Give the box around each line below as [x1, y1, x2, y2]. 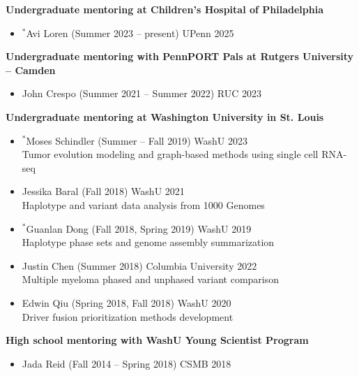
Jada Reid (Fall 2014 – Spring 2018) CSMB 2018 [22, 356, 231, 370]
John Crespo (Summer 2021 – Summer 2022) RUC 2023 [22, 86, 261, 101]
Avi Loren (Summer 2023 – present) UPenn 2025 [26, 25, 234, 40]
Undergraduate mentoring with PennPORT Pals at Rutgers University [6, 49, 354, 64]
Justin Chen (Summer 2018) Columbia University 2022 [22, 258, 257, 273]
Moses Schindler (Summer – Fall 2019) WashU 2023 [26, 133, 247, 147]
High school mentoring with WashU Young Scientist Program [6, 333, 309, 347]
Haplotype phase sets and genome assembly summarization [22, 235, 275, 250]
